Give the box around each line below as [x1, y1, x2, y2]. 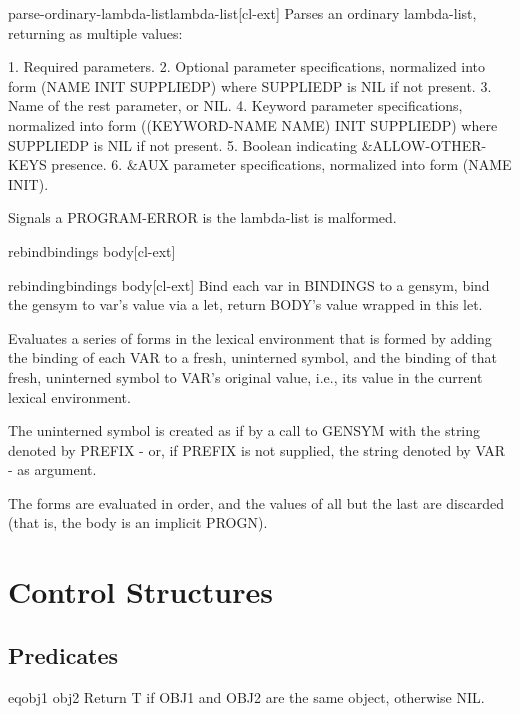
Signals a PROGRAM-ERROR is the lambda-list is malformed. [8, 207, 397, 228]
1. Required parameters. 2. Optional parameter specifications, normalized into [8, 56, 486, 77]
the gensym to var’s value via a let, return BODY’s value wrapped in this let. [8, 294, 483, 315]
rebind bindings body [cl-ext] [8, 240, 176, 261]
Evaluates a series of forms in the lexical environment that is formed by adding [8, 327, 492, 348]
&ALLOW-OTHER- [361, 134, 487, 155]
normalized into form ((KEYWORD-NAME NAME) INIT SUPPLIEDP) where [8, 114, 498, 135]
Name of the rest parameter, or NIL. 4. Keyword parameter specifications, [8, 95, 463, 116]
